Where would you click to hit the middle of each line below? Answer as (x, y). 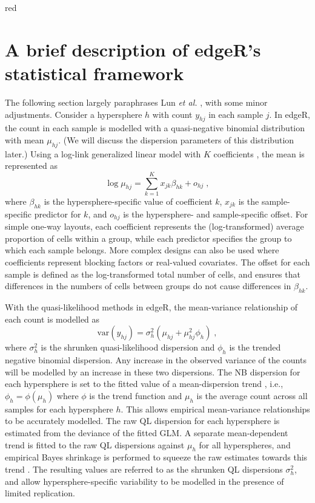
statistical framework (94, 73)
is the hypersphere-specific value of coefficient (128, 201)
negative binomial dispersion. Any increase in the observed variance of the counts (156, 360)
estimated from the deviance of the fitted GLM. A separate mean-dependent (147, 432)
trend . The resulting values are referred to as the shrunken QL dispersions (144, 469)
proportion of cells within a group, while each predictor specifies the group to (148, 238)
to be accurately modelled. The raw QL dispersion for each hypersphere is (142, 421)
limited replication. (40, 493)
